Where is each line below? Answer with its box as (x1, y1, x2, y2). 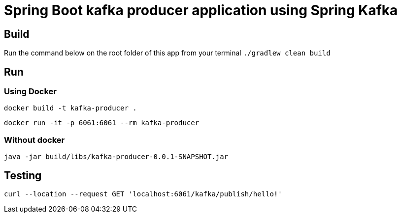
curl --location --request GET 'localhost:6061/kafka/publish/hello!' (4, 190, 282, 198)
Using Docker (4, 86, 57, 97)
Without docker (4, 135, 65, 145)
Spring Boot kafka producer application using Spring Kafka (4, 2, 398, 19)
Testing (4, 169, 42, 182)
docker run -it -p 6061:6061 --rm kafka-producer (4, 119, 200, 127)
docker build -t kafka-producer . (4, 104, 137, 112)
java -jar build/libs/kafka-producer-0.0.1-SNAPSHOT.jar (4, 153, 229, 161)
